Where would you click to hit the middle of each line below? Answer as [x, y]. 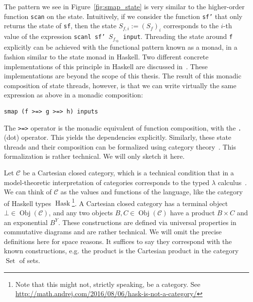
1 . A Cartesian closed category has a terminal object [150, 202]
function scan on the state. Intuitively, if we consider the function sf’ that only [123, 16]
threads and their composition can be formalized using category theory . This [120, 146]
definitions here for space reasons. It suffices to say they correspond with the [118, 241]
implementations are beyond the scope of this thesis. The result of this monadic [123, 76]
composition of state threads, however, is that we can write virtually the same [120, 85]
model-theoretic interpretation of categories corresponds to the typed [107, 182]
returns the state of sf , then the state [60, 26]
